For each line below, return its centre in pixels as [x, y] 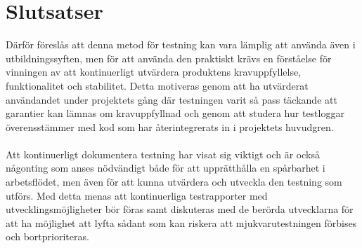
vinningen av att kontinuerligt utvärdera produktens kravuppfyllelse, [154, 72]
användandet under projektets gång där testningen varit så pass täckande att [172, 99]
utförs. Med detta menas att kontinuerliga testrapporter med [137, 195]
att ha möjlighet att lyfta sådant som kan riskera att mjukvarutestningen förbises [181, 222]
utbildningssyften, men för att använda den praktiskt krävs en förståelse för [169, 58]
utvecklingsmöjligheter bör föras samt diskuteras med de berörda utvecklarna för [180, 209]
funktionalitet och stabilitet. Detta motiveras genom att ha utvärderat [157, 85]
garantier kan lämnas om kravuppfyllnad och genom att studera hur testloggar [175, 113]
